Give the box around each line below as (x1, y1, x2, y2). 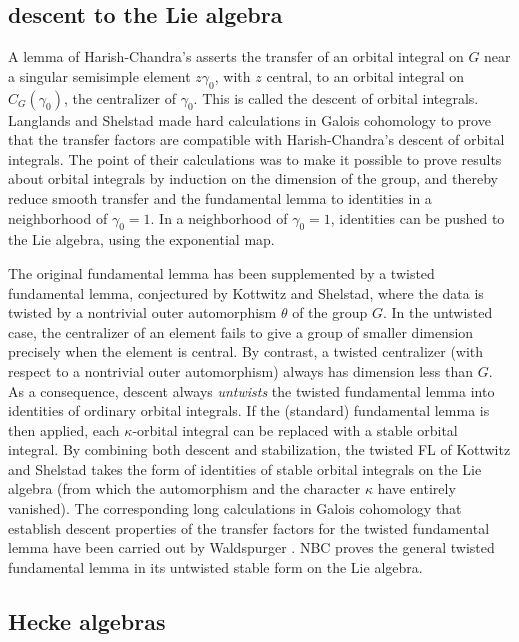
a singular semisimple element (8, 65, 191, 86)
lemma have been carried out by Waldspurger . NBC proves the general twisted (8, 537, 495, 558)
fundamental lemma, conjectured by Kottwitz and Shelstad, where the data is (8, 282, 484, 303)
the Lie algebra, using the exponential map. (8, 229, 275, 250)
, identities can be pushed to (330, 207, 505, 228)
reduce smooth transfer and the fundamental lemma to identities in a (8, 187, 432, 208)
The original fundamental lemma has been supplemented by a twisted (8, 262, 435, 283)
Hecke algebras (8, 605, 166, 636)
